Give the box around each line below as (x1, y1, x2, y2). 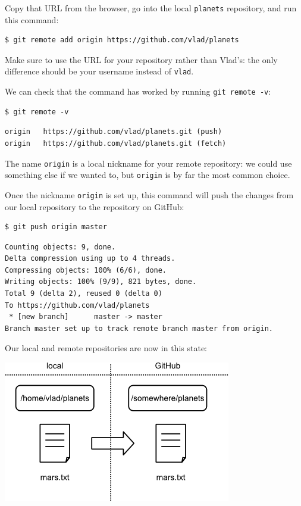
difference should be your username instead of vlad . (5, 65, 194, 77)
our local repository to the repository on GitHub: (5, 200, 184, 213)
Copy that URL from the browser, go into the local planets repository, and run (5, 2, 297, 14)
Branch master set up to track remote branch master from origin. (5, 324, 274, 333)
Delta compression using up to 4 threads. (5, 254, 175, 263)
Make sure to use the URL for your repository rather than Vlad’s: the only (5, 53, 278, 65)
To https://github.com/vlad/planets (5, 301, 150, 310)
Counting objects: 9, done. (5, 242, 116, 251)
